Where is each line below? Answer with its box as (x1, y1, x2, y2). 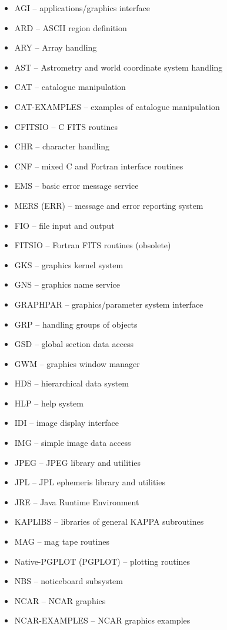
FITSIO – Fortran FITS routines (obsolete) (14, 239, 171, 251)
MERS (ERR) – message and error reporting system (14, 199, 203, 211)
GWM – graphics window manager (14, 357, 140, 369)
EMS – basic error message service (14, 179, 139, 192)
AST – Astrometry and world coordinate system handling (14, 61, 223, 73)
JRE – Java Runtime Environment (14, 495, 139, 508)
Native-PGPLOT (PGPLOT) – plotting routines (14, 555, 191, 567)
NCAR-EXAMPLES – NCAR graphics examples (14, 614, 191, 626)
